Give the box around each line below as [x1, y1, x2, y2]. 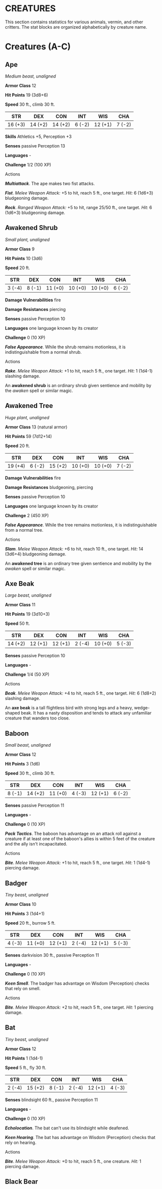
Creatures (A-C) [5, 41, 71, 52]
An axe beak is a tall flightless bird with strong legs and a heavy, [5, 705, 133, 711]
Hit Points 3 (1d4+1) [5, 911, 45, 916]
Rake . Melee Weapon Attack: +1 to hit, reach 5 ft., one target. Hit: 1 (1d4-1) [5, 368, 153, 374]
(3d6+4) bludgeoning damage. [5, 551, 67, 557]
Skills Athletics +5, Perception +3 [5, 133, 72, 139]
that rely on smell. [5, 986, 41, 991]
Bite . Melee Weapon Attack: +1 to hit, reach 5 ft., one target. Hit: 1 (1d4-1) [5, 860, 151, 866]
